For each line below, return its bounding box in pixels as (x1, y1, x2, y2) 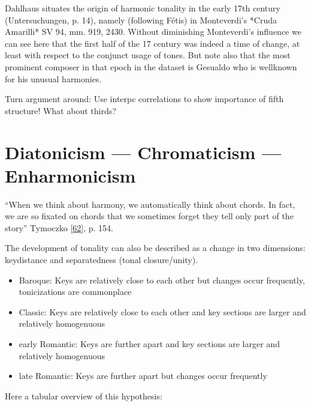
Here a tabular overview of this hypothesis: (5, 389, 162, 402)
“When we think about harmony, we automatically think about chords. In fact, (5, 198, 295, 210)
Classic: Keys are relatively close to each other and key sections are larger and (19, 305, 306, 318)
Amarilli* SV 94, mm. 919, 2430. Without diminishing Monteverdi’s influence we (5, 25, 301, 38)
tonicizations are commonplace (19, 285, 132, 298)
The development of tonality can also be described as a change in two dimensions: (5, 241, 306, 254)
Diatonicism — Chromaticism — (5, 139, 282, 164)
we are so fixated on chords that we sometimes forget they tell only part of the (5, 210, 294, 222)
